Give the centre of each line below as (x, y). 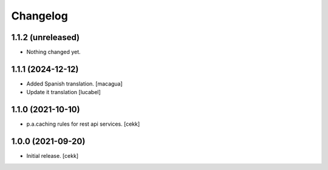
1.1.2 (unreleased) (46, 37)
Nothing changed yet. (54, 52)
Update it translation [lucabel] (64, 92)
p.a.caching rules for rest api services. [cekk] (83, 124)
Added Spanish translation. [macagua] (74, 83)
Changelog (39, 16)
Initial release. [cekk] (53, 156)
